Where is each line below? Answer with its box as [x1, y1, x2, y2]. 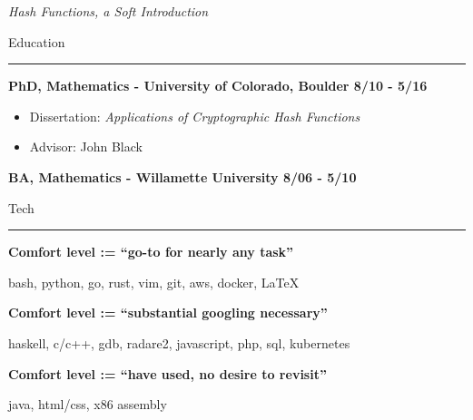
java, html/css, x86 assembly [8, 395, 167, 414]
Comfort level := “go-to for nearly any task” [8, 242, 294, 261]
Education [8, 32, 65, 51]
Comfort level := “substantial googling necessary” [8, 303, 328, 322]
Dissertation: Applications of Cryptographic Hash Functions [29, 106, 360, 125]
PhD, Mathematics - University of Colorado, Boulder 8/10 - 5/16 [8, 76, 428, 95]
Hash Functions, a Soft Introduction [8, 2, 209, 20]
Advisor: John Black [29, 137, 143, 156]
